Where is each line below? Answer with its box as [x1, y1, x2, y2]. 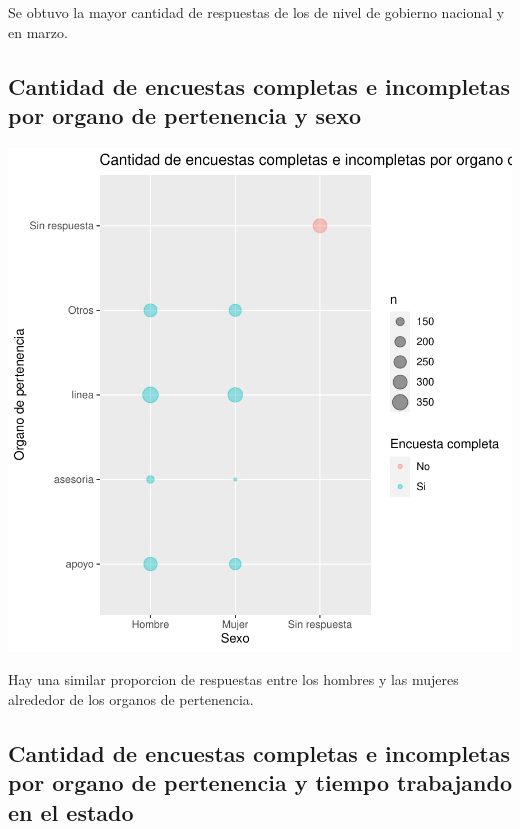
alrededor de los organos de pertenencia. [8, 688, 254, 709]
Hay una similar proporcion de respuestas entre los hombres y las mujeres [8, 669, 459, 690]
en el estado [8, 796, 134, 827]
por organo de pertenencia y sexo [8, 99, 361, 130]
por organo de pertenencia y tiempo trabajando [8, 767, 512, 798]
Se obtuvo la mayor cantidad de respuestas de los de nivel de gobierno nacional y [8, 2, 505, 22]
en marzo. [8, 21, 68, 42]
